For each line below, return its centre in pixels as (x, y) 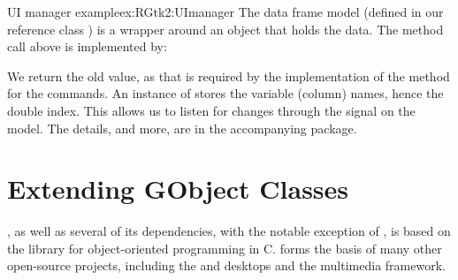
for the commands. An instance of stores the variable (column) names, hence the (225, 93)
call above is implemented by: (87, 46)
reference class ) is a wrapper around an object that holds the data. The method (225, 29)
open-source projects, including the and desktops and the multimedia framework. (226, 265)
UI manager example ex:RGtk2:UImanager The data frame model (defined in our (225, 11)
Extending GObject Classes (178, 189)
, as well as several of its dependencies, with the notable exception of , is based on (229, 231)
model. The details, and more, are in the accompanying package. (182, 128)
